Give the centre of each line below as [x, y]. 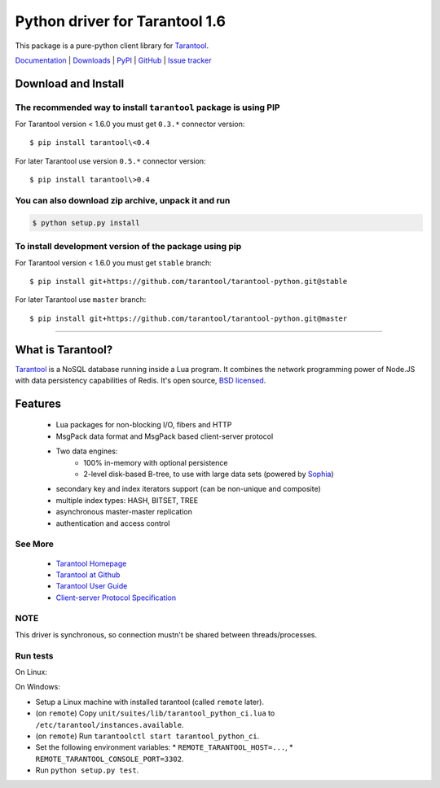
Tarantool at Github [88, 575]
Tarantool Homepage [91, 563]
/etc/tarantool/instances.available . [110, 725]
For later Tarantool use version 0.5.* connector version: [111, 161]
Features [38, 403]
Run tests [34, 655]
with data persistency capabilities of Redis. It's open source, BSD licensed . [141, 381]
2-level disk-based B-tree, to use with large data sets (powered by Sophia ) [209, 474]
